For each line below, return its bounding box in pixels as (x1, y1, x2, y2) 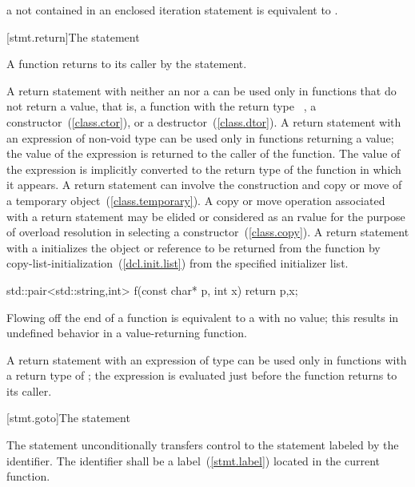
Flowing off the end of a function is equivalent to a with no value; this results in (6, 308, 399, 325)
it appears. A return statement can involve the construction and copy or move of (6, 176, 402, 193)
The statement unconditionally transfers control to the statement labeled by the (6, 437, 399, 453)
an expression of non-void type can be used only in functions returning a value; (6, 129, 394, 146)
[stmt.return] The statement (6, 28, 140, 45)
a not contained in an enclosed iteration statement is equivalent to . (6, 2, 338, 18)
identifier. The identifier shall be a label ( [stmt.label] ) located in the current (6, 452, 381, 469)
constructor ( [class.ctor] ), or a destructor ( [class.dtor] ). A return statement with (6, 113, 401, 130)
